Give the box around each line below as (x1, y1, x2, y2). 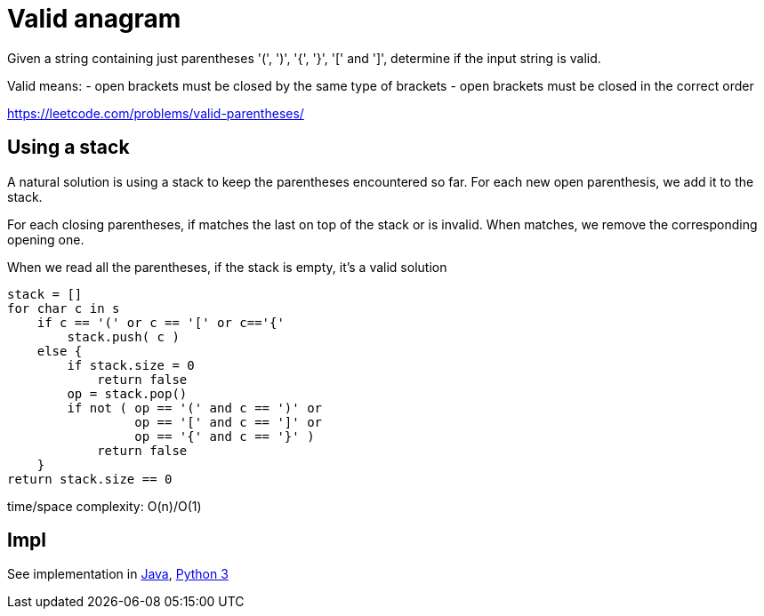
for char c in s (7, 300, 120, 316)
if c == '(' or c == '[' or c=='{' (36, 315, 285, 330)
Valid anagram (7, 4, 181, 34)
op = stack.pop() (67, 386, 188, 401)
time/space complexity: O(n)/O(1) (7, 498, 202, 514)
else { (36, 343, 83, 358)
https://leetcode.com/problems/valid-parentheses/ (7, 105, 304, 121)
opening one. (7, 231, 84, 247)
